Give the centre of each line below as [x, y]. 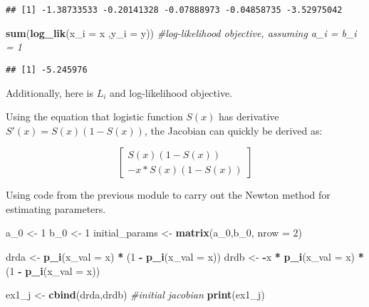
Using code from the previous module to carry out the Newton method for [168, 195]
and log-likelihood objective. [171, 92]
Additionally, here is [50, 92]
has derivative [249, 116]
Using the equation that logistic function [94, 116]
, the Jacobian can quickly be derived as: [233, 130]
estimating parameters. [56, 208]
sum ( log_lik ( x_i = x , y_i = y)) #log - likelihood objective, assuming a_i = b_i [181, 32]
